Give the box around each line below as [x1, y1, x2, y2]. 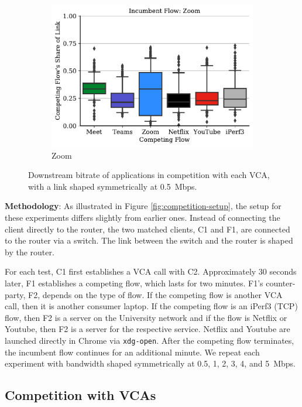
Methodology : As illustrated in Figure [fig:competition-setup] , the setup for [5, 200, 282, 212]
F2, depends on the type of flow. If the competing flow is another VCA [28, 288, 283, 300]
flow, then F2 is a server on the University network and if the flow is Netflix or [5, 311, 287, 323]
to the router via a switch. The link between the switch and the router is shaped [5, 234, 293, 247]
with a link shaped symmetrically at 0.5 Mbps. [28, 180, 197, 192]
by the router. [5, 245, 54, 258]
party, [5, 288, 26, 300]
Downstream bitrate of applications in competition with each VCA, [28, 169, 270, 181]
